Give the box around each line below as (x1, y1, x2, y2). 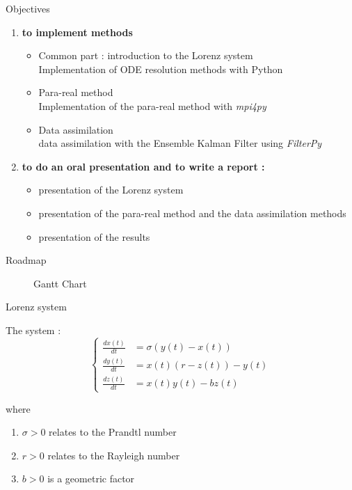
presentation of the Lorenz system (38, 182, 184, 197)
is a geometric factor (47, 471, 135, 486)
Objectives (6, 1, 50, 15)
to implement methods (22, 24, 133, 39)
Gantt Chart (33, 276, 87, 290)
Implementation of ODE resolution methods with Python (38, 61, 283, 76)
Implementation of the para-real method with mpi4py (38, 98, 266, 113)
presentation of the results (38, 229, 150, 244)
